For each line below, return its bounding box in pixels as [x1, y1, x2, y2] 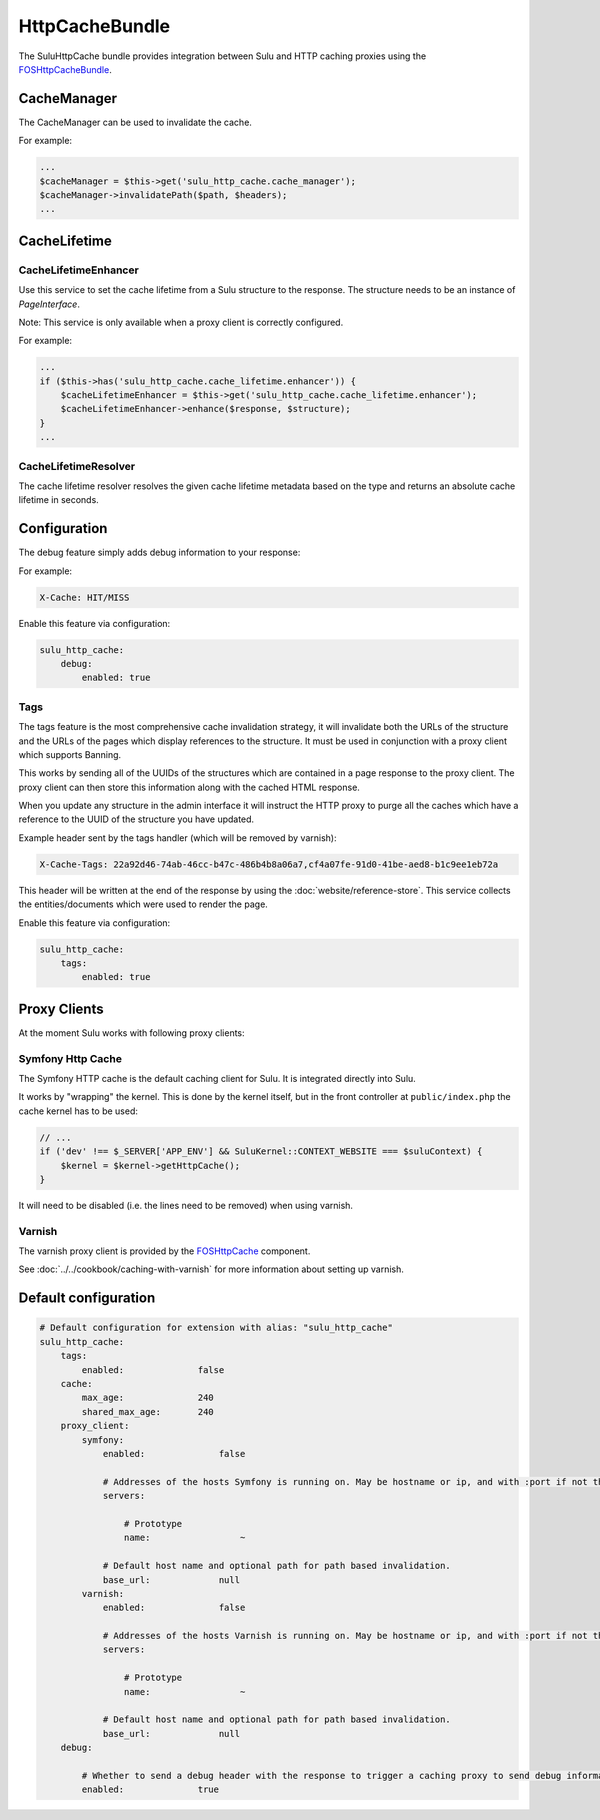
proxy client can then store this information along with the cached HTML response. [18, 781, 360, 793]
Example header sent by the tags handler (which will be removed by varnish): [18, 831, 337, 844]
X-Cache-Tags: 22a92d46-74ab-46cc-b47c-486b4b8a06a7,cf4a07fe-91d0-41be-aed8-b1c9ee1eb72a [39, 858, 499, 870]
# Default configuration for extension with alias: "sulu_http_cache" [39, 1322, 394, 1334]
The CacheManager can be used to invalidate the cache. [18, 116, 252, 128]
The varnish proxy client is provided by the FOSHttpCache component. [18, 1245, 311, 1257]
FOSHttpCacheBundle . [18, 63, 112, 75]
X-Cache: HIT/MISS [39, 591, 130, 603]
